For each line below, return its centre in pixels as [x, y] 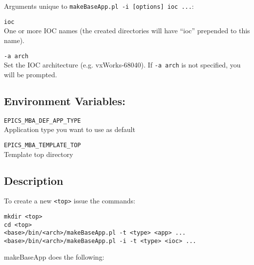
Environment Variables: [65, 100]
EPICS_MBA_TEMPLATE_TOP [42, 145]
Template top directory [39, 154]
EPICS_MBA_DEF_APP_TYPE [42, 121]
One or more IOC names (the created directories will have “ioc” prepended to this [127, 31]
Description [34, 180]
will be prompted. [31, 74]
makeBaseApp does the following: [54, 256]
